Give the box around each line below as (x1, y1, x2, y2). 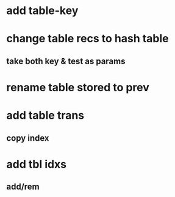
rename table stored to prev (6, 80, 149, 94)
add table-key (6, 4, 79, 18)
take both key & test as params (6, 56, 126, 66)
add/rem (6, 182, 40, 192)
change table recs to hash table (6, 32, 169, 46)
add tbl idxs (6, 157, 67, 171)
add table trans (6, 108, 85, 122)
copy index (6, 133, 49, 143)
